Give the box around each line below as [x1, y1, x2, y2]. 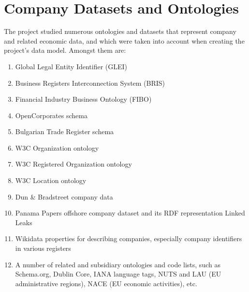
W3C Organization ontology [15, 142, 99, 153]
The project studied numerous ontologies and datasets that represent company [4, 26, 236, 36]
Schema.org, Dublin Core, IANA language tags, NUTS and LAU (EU [15, 269, 221, 279]
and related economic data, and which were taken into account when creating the [4, 35, 245, 46]
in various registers [15, 243, 71, 253]
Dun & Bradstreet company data [15, 191, 113, 201]
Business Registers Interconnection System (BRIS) [15, 77, 165, 88]
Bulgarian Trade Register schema [15, 126, 114, 137]
